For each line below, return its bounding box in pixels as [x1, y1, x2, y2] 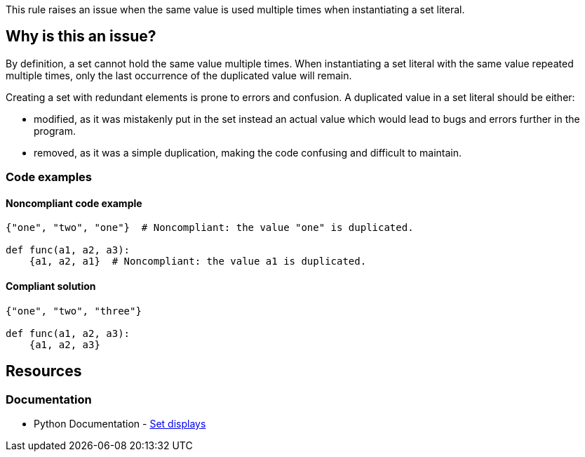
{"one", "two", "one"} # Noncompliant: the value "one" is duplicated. [6, 222, 414, 234]
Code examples [6, 170, 93, 185]
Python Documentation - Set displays [34, 417, 206, 430]
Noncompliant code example [6, 197, 142, 209]
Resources [6, 362, 82, 380]
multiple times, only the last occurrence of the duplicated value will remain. [6, 69, 352, 81]
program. [34, 124, 76, 137]
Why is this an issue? [6, 27, 156, 46]
